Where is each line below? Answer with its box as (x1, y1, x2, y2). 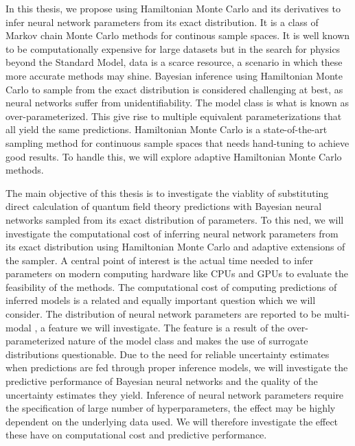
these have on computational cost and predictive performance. (5, 427, 267, 442)
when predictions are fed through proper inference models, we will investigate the (5, 360, 348, 375)
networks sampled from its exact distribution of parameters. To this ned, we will (5, 212, 344, 226)
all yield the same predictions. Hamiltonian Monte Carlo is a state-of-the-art (5, 122, 328, 137)
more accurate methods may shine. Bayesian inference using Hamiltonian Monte (5, 68, 343, 82)
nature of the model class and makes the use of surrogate (68, 333, 308, 348)
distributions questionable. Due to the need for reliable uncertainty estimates (5, 347, 330, 361)
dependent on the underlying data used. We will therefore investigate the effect (5, 414, 339, 428)
